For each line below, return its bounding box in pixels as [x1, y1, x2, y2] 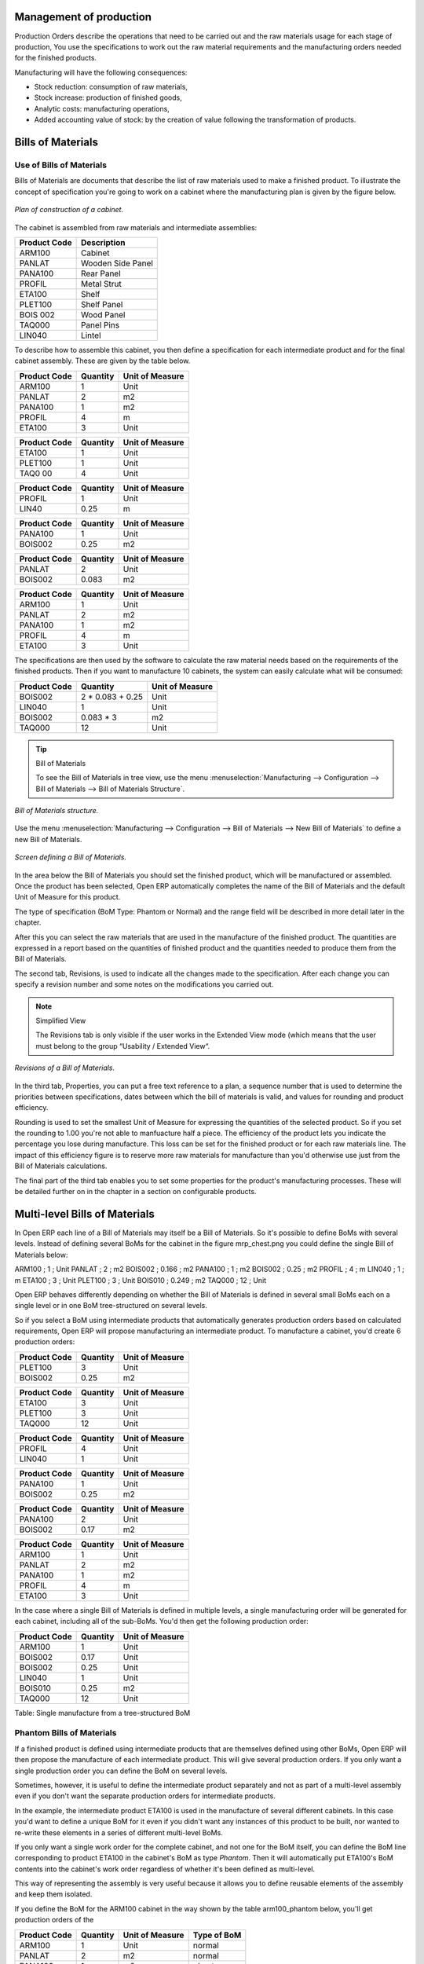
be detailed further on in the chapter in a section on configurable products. [14, 1187, 257, 1196]
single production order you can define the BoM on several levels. [14, 1766, 228, 1775]
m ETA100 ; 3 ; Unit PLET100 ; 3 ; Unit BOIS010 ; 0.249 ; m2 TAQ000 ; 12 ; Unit [14, 1275, 267, 1284]
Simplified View [35, 1016, 86, 1025]
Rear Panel [80, 268, 121, 279]
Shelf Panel [80, 299, 123, 310]
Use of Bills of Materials [14, 159, 108, 170]
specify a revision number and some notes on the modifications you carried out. [14, 980, 274, 989]
